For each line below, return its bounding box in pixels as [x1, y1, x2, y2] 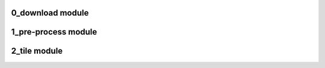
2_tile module [11, 46, 63, 56]
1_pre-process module [11, 27, 97, 37]
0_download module [11, 8, 89, 18]
